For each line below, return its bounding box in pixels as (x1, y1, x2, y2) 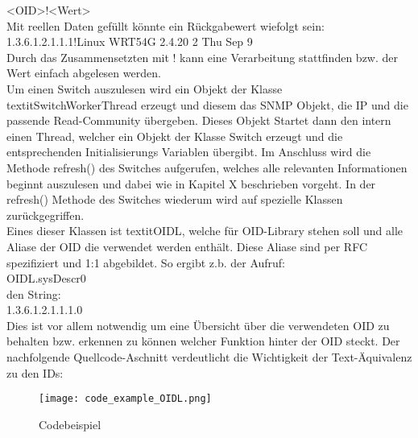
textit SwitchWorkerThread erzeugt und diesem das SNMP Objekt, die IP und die (6, 96, 408, 113)
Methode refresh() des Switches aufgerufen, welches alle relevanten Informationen (6, 159, 408, 176)
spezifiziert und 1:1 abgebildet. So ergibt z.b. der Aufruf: (6, 254, 286, 271)
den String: (6, 285, 61, 302)
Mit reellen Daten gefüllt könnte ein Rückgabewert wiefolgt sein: (6, 17, 325, 34)
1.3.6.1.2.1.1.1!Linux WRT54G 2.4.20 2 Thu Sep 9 (6, 33, 253, 50)
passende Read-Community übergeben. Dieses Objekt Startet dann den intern (6, 112, 391, 129)
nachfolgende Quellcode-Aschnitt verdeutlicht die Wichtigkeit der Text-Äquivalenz (6, 349, 412, 366)
